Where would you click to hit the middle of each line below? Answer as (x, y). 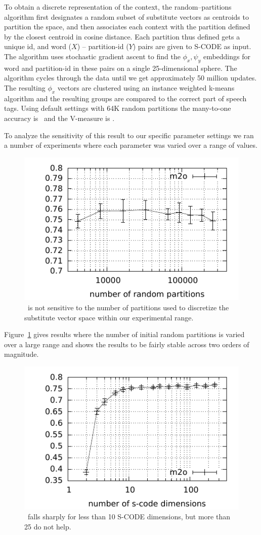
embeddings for (227, 56)
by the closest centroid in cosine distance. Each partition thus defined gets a (122, 36)
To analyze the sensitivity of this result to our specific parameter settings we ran (129, 135)
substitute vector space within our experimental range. (109, 317)
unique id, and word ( (38, 46)
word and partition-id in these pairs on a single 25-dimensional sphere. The (121, 68)
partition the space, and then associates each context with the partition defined (127, 27)
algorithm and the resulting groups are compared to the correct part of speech (125, 98)
